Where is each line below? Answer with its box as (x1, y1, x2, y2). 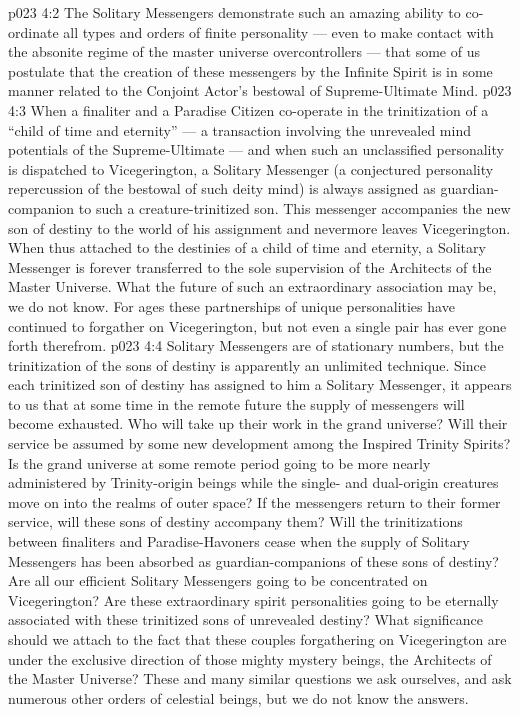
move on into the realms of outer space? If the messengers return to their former (8, 491, 501, 512)
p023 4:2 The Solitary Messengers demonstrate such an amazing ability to (8, 2, 461, 22)
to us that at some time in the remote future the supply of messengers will (8, 393, 465, 414)
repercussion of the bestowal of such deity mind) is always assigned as (8, 178, 436, 199)
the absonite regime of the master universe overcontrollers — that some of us (8, 41, 480, 62)
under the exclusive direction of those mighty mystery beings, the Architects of (8, 648, 492, 669)
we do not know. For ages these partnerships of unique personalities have (8, 295, 455, 316)
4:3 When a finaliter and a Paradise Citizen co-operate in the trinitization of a (8, 99, 489, 120)
